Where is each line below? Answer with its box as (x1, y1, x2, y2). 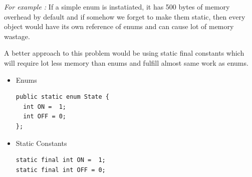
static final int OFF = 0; (16, 166, 106, 173)
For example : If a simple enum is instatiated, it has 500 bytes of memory (4, 2, 230, 12)
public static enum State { (16, 93, 109, 101)
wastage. (4, 31, 30, 41)
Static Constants (16, 137, 67, 148)
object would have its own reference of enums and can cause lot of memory (4, 21, 234, 32)
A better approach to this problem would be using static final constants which (4, 48, 244, 58)
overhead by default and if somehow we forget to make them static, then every (4, 11, 245, 22)
